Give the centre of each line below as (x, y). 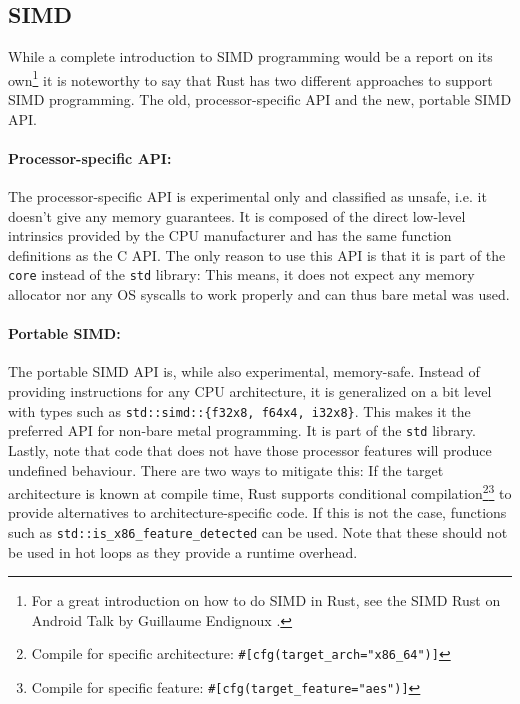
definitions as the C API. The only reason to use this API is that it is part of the (257, 254)
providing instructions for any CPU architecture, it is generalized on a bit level (250, 391)
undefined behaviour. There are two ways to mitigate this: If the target (226, 469)
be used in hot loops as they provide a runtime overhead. (183, 551)
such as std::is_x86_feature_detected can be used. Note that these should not (258, 531)
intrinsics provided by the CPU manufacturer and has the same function (230, 235)
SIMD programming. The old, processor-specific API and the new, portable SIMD (260, 99)
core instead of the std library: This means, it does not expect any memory (241, 274)
